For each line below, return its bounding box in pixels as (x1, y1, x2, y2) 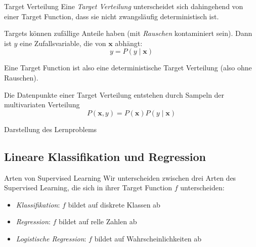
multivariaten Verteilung (4, 99, 80, 110)
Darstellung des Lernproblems (4, 124, 97, 134)
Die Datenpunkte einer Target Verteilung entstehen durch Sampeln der (4, 89, 225, 100)
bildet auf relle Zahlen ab (58, 216, 137, 227)
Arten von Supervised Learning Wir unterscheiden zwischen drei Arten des (4, 172, 236, 183)
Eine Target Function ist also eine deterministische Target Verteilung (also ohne (4, 62, 252, 73)
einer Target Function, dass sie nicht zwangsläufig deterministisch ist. (4, 11, 219, 21)
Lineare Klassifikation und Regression (4, 148, 206, 164)
